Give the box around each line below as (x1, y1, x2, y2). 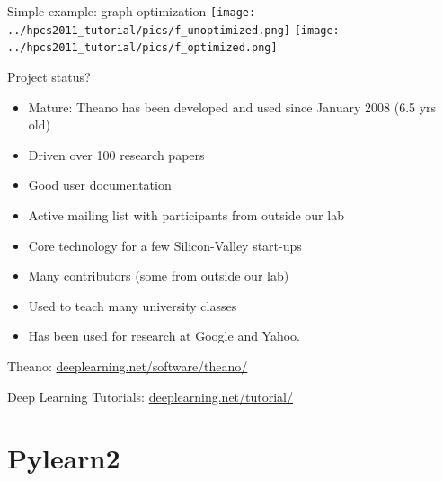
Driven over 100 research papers (28, 145, 205, 164)
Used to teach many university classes (28, 296, 237, 315)
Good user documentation (28, 175, 172, 194)
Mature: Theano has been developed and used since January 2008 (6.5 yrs (28, 97, 437, 116)
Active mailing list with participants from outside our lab (28, 205, 344, 224)
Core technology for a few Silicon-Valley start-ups (28, 236, 302, 254)
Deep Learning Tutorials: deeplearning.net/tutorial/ (7, 387, 294, 405)
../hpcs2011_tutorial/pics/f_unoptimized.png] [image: (7, 23, 340, 37)
